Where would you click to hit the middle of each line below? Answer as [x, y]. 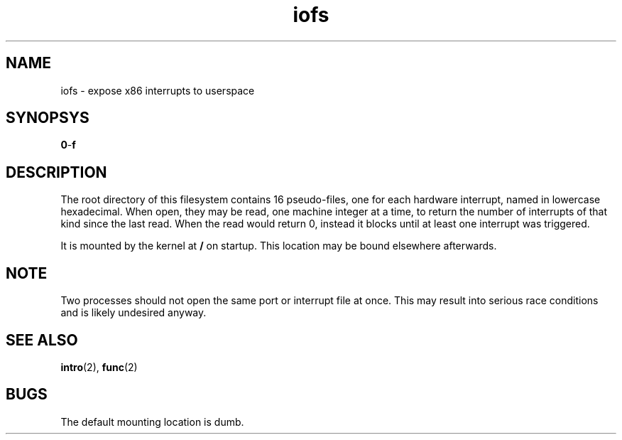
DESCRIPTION [56, 172]
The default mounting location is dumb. [152, 422]
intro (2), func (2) [99, 367]
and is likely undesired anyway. [133, 313]
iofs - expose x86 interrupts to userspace [158, 90]
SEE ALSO [42, 340]
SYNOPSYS [48, 118]
